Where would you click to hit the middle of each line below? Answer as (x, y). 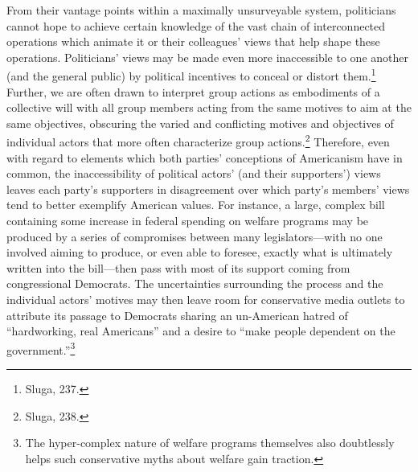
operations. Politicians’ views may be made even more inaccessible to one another (207, 57)
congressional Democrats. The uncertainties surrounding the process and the (195, 283)
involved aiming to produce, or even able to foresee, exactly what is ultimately (200, 252)
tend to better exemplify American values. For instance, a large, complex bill (196, 205)
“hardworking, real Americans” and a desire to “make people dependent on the (201, 331)
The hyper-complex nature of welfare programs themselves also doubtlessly (210, 443)
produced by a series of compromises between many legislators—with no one (195, 236)
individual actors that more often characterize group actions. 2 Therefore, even (198, 141)
